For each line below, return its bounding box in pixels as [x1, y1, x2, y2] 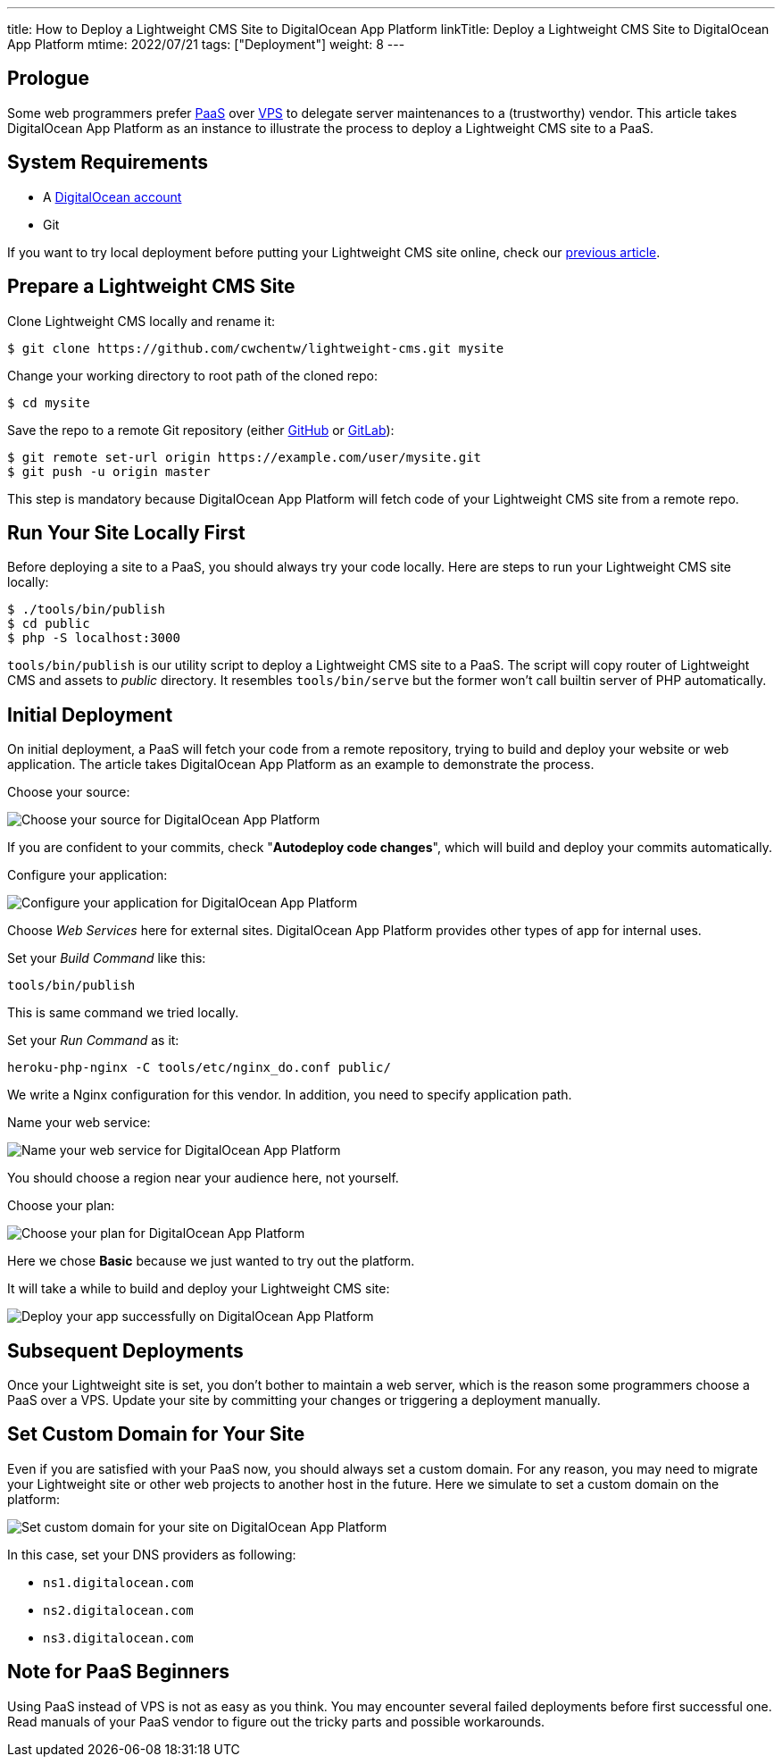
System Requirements [7, 151, 208, 174]
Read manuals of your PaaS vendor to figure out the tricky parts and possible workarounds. [7, 1713, 545, 1729]
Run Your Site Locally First [7, 521, 245, 544]
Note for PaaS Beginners [7, 1660, 229, 1684]
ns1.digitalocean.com [43, 1575, 194, 1590]
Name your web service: [7, 1115, 151, 1131]
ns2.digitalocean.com [43, 1602, 194, 1618]
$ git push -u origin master [7, 464, 211, 479]
